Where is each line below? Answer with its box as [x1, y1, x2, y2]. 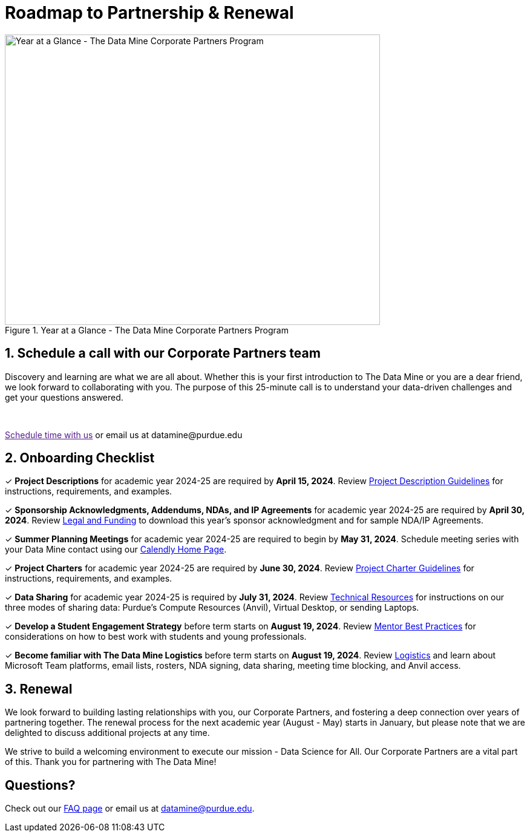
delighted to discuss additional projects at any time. [5, 727, 210, 738]
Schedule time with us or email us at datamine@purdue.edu [5, 429, 243, 440]
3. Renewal [5, 681, 73, 697]
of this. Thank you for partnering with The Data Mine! [5, 757, 217, 767]
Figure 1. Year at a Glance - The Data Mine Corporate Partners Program [5, 324, 289, 335]
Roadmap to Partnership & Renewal [5, 2, 294, 23]
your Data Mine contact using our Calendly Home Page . [5, 544, 227, 555]
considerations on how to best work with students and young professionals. [5, 631, 307, 642]
